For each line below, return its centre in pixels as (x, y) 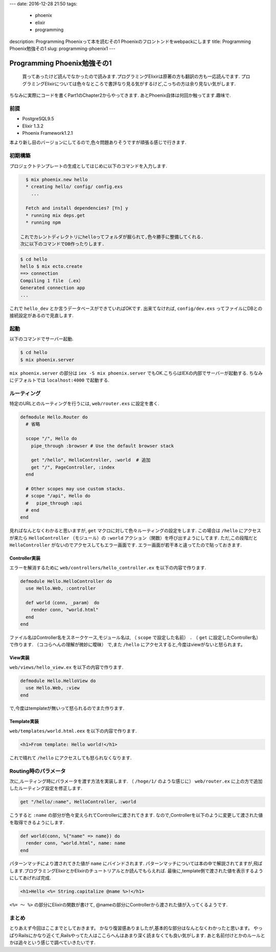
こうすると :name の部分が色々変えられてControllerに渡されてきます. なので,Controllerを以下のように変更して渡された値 (136, 815)
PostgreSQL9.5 (38, 119)
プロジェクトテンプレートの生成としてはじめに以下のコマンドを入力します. (88, 166)
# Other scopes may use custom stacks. (76, 489)
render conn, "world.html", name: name (76, 843)
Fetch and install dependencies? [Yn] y (77, 208)
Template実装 (24, 722)
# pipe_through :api (54, 503)
